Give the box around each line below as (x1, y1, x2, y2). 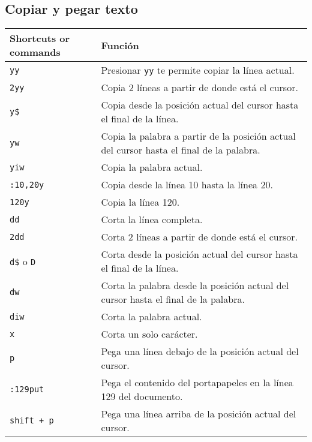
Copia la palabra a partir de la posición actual (101, 129, 296, 143)
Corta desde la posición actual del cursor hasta (101, 247, 298, 261)
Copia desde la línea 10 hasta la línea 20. (101, 178, 273, 192)
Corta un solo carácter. (101, 327, 198, 341)
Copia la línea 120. (101, 195, 180, 209)
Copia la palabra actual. (101, 160, 203, 175)
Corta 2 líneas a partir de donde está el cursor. (101, 230, 298, 244)
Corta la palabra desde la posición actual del (101, 278, 289, 293)
